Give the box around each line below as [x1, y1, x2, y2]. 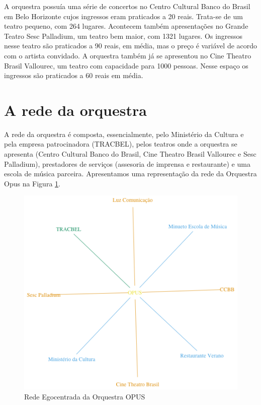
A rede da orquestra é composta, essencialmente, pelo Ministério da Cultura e [4, 128, 244, 139]
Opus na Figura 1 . [4, 178, 60, 188]
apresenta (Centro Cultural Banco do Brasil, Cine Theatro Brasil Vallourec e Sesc [4, 149, 256, 159]
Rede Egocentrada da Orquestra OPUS [24, 391, 145, 402]
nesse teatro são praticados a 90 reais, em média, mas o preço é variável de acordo [4, 40, 257, 51]
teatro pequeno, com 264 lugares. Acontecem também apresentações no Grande [4, 21, 248, 31]
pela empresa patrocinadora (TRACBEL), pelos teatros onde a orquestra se [4, 139, 237, 149]
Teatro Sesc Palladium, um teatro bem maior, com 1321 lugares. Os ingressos [4, 30, 243, 41]
